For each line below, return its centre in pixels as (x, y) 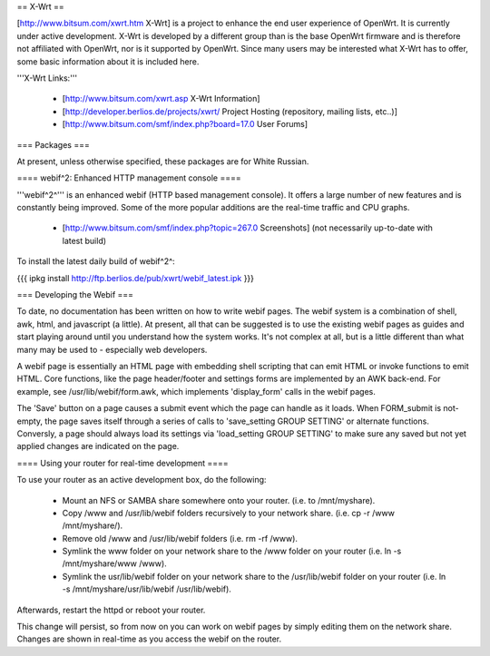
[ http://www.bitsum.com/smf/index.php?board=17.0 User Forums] (185, 124)
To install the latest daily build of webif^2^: (96, 261)
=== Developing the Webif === (75, 295)
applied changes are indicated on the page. (98, 446)
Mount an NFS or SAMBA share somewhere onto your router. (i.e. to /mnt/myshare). (219, 500)
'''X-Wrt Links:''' (47, 78)
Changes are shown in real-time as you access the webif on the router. (149, 639)
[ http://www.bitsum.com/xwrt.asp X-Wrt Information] (161, 99)
